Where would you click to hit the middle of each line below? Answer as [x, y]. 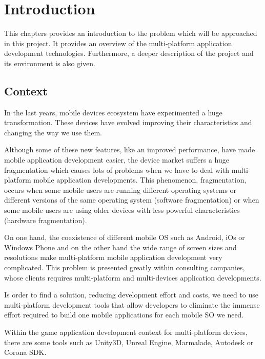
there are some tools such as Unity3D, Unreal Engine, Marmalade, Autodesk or [129, 342]
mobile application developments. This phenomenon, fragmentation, [140, 180]
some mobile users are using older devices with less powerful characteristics [122, 210]
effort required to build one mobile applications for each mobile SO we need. [124, 315]
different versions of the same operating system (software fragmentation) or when [132, 200]
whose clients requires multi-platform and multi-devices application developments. [133, 277]
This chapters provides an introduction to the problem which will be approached [131, 33]
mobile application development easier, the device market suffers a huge [117, 160]
